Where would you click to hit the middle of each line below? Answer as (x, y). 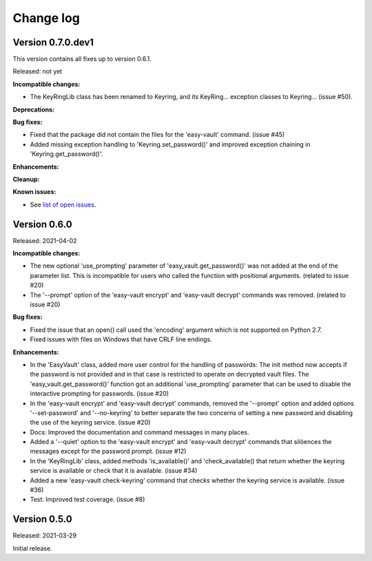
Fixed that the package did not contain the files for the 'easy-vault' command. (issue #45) (157, 135)
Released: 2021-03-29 (45, 536)
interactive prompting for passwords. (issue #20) (99, 394)
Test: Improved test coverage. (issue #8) (87, 500)
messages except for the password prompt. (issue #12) (108, 452)
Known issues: (34, 192)
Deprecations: (34, 109)
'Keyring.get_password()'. (66, 154)
